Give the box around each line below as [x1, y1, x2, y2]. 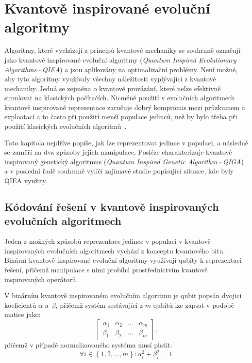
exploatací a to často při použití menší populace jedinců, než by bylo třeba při [4, 111, 237, 122]
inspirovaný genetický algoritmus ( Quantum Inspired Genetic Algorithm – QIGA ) [4, 156, 244, 166]
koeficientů [4, 300, 36, 310]
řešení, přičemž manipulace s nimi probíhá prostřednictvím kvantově [4, 265, 208, 274]
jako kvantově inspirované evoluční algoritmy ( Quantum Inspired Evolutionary [4, 54, 236, 64]
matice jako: [4, 309, 41, 319]
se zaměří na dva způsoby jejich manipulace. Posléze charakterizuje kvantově [4, 147, 232, 157]
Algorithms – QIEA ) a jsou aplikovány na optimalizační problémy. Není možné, [4, 64, 238, 74]
